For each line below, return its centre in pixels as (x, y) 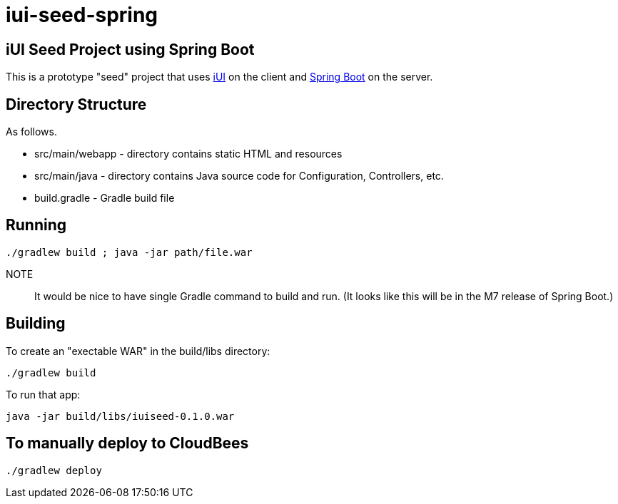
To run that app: (43, 394)
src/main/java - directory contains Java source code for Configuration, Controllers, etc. (239, 176)
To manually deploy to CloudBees (127, 443)
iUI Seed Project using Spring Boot (130, 49)
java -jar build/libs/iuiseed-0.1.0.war (120, 416)
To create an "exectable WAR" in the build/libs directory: (138, 351)
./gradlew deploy (54, 470)
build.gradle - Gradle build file (105, 198)
